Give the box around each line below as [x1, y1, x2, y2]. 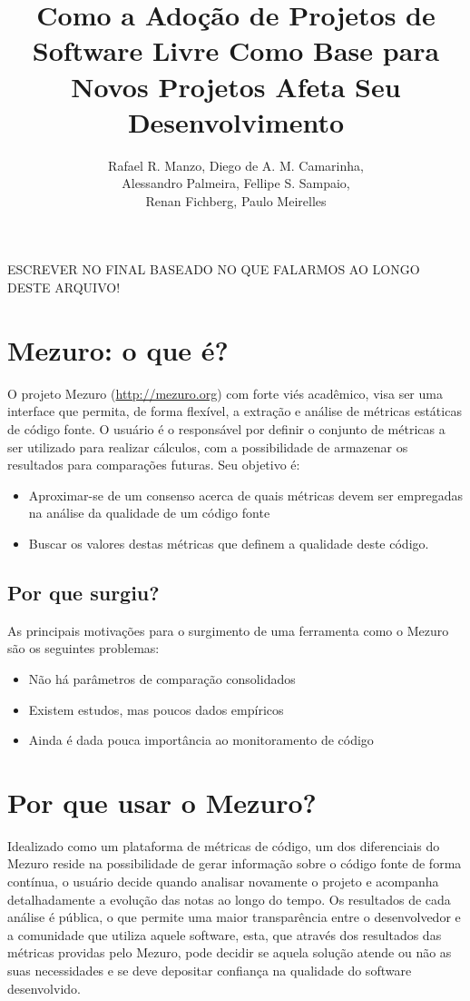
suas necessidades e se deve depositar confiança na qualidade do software [7, 960, 412, 979]
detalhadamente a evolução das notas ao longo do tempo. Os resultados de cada [7, 889, 451, 908]
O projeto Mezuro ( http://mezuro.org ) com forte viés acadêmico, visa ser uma [7, 383, 443, 402]
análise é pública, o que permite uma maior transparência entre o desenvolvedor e [7, 907, 461, 927]
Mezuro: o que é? [7, 331, 229, 368]
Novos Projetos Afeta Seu [71, 67, 401, 104]
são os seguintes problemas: [7, 639, 160, 658]
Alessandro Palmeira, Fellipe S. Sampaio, [122, 173, 350, 193]
